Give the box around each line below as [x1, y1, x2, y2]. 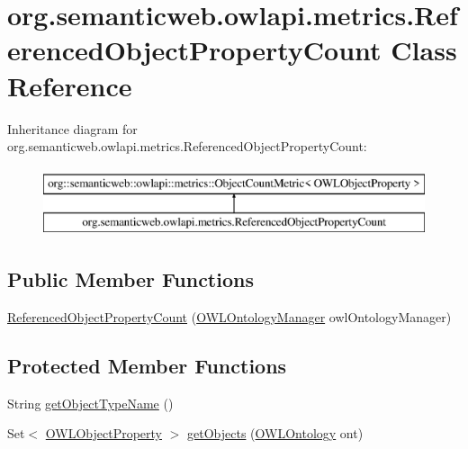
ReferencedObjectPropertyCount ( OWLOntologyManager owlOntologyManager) [7, 308, 452, 327]
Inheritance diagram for [7, 119, 138, 138]
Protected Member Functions [7, 352, 287, 380]
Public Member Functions [7, 265, 254, 293]
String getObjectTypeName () [7, 393, 174, 412]
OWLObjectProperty [45, 424, 163, 443]
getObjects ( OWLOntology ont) [187, 424, 364, 443]
